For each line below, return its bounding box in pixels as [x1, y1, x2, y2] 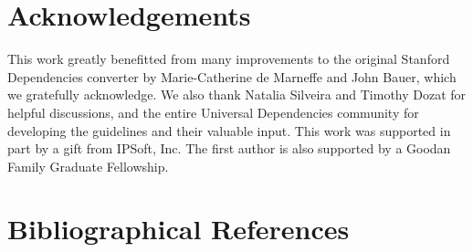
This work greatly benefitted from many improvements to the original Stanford [7, 49, 450, 68]
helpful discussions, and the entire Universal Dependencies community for [7, 102, 419, 121]
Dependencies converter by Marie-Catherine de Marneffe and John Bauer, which [7, 67, 457, 86]
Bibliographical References [7, 210, 350, 247]
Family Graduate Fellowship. [7, 156, 169, 175]
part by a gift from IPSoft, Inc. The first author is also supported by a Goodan [7, 139, 451, 158]
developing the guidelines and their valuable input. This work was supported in [7, 121, 451, 140]
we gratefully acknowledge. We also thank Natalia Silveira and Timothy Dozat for [7, 85, 467, 104]
